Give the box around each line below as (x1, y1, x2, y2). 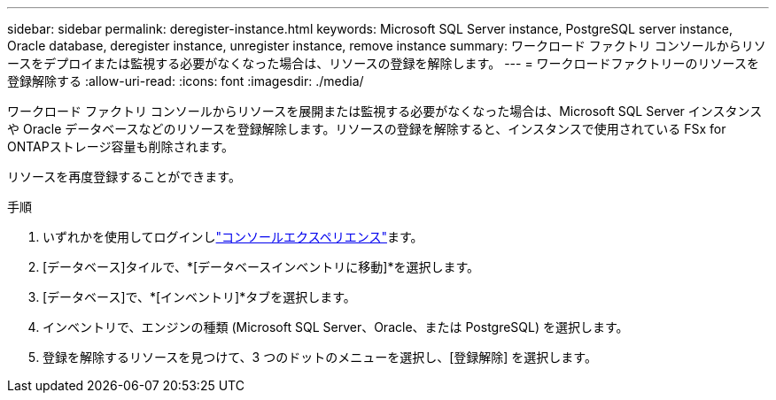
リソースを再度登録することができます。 (7, 169, 241, 184)
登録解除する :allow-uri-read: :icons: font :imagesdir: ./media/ (7, 73, 364, 88)
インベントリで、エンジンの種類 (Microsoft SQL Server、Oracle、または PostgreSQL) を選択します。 (43, 319, 629, 335)
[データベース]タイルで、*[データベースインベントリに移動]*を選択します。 (43, 259, 480, 274)
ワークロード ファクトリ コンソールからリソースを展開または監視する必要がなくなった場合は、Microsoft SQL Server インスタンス (7, 104, 763, 119)
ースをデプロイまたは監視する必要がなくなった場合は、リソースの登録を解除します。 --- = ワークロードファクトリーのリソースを (7, 56, 759, 71)
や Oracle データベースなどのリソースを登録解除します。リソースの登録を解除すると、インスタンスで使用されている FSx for (7, 121, 726, 136)
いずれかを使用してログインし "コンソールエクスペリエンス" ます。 (43, 229, 423, 244)
